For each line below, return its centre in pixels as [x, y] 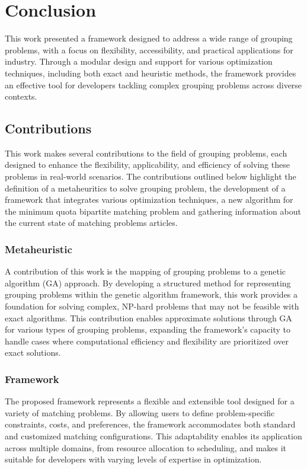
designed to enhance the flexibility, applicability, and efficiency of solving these [147, 165]
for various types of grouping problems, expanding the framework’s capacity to [148, 329]
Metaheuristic [39, 249]
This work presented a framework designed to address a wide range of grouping [149, 38]
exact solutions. [33, 352]
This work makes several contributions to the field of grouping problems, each [146, 153]
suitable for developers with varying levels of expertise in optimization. [133, 459]
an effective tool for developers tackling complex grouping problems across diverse [153, 84]
